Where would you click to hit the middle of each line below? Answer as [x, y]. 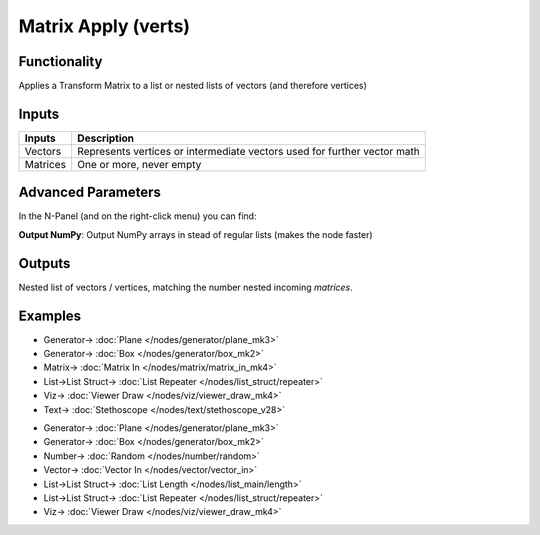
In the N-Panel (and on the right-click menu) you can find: [137, 216]
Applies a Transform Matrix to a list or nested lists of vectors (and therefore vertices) [192, 86]
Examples [50, 315]
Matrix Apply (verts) [104, 26]
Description [105, 138]
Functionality [60, 61]
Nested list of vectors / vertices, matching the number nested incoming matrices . [186, 287]
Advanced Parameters [90, 192]
